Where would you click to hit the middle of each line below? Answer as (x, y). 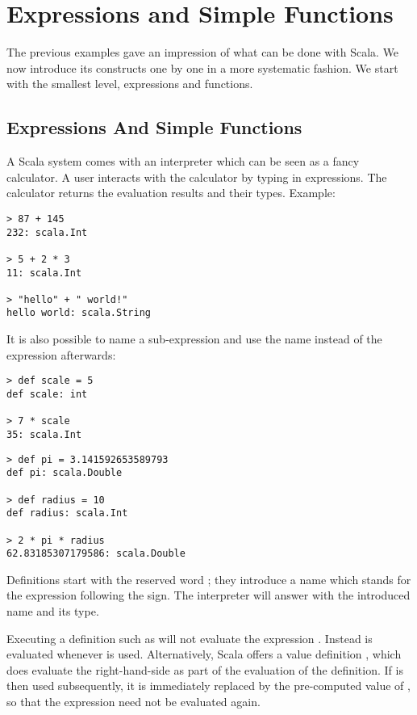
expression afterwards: (61, 354)
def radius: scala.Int (67, 513)
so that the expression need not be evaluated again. (133, 702)
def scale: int (47, 394)
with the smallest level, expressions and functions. (130, 84)
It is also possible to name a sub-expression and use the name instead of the (194, 339)
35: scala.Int (44, 434)
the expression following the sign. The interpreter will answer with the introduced (208, 595)
